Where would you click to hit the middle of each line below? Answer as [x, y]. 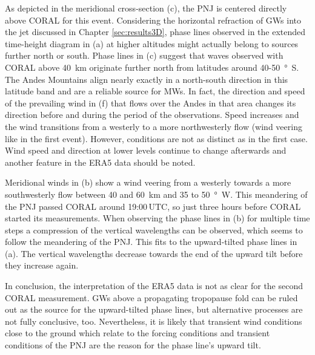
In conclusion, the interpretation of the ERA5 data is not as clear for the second [154, 286]
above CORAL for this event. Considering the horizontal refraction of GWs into [153, 20]
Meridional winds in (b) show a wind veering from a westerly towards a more [148, 182]
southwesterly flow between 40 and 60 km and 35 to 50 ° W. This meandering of [156, 194]
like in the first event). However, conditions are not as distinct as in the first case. [156, 138]
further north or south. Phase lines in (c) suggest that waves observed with [144, 55]
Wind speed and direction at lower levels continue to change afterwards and [146, 150]
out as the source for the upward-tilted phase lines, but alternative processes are [154, 309]
